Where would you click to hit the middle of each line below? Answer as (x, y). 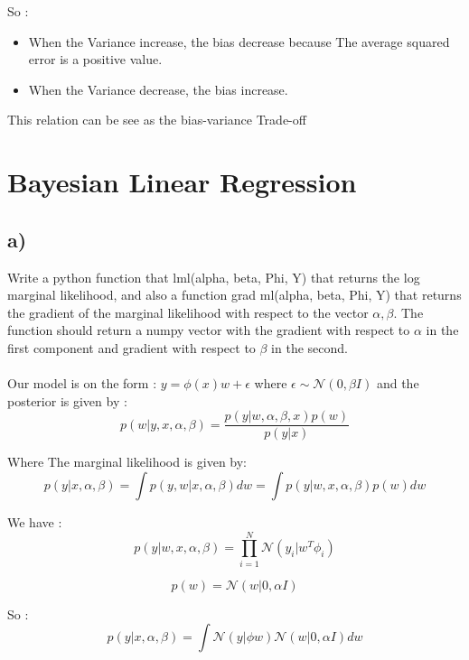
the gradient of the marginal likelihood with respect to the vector (188, 312)
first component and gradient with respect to (131, 347)
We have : (35, 521)
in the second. (310, 347)
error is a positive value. (95, 59)
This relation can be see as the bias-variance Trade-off (157, 120)
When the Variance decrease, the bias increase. (158, 89)
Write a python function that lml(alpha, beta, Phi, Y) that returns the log (214, 277)
